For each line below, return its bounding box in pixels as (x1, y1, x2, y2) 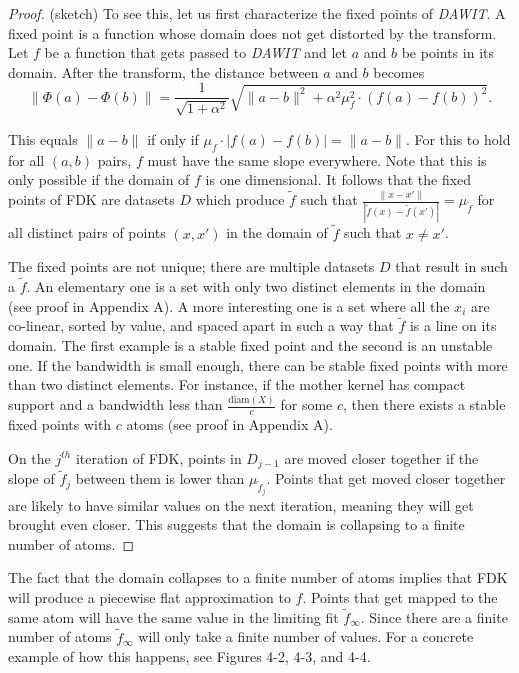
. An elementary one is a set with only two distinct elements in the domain (26, 276, 486, 297)
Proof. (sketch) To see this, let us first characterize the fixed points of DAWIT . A (8, 3, 506, 23)
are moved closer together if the (284, 447, 479, 468)
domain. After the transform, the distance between (8, 61, 319, 82)
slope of (8, 468, 55, 489)
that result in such (395, 256, 508, 277)
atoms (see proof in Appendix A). (126, 414, 333, 435)
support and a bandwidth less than (8, 394, 223, 415)
